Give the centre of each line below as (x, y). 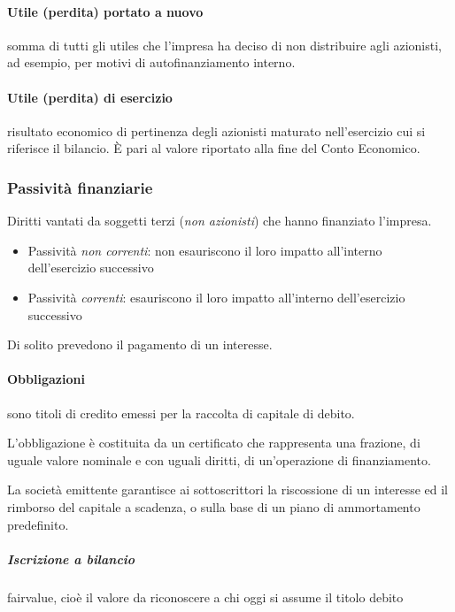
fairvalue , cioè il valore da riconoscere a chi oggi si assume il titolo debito (205, 597)
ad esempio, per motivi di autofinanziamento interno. (151, 62)
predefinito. (38, 524)
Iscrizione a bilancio (71, 558)
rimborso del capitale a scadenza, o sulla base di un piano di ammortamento (214, 506)
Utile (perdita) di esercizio (90, 97)
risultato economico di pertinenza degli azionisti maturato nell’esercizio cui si (216, 130)
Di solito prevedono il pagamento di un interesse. (140, 344)
